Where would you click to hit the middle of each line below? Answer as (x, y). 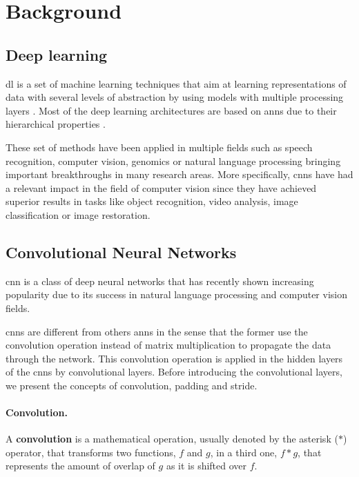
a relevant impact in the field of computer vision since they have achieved (161, 187)
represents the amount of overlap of (80, 466)
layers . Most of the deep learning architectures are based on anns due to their (171, 110)
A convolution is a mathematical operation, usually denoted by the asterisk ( (172, 439)
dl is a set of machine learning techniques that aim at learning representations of (176, 83)
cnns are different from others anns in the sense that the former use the (157, 331)
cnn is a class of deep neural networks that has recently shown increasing (160, 281)
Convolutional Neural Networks (121, 252)
